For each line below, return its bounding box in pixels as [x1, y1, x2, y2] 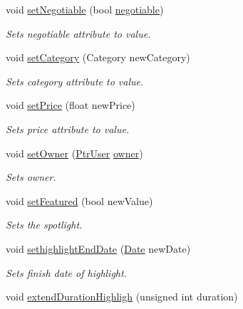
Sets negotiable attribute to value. [6, 26, 151, 41]
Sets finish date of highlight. [6, 265, 127, 280]
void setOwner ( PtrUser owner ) [6, 145, 143, 160]
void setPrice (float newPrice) [6, 98, 135, 112]
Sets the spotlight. [6, 217, 83, 232]
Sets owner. [6, 169, 56, 184]
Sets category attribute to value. [6, 73, 144, 88]
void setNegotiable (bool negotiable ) [6, 2, 164, 16]
